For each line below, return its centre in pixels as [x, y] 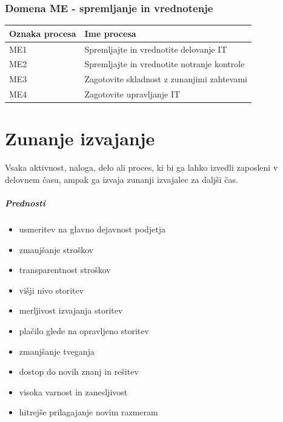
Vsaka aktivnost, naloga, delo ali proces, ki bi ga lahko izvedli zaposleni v [141, 167]
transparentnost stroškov [65, 270]
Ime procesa [110, 33]
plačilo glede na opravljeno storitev [84, 331]
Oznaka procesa [43, 33]
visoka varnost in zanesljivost [73, 391]
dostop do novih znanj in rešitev [79, 371]
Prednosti [25, 203]
